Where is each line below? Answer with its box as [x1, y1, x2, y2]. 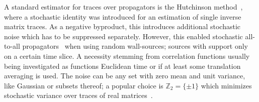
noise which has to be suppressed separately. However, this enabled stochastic [4, 31, 243, 41]
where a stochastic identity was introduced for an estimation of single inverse [4, 11, 241, 22]
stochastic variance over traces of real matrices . [4, 90, 153, 100]
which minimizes [201, 80, 252, 90]
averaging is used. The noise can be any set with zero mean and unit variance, [4, 70, 245, 81]
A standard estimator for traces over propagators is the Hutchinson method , [4, 2, 243, 12]
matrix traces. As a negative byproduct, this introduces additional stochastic [4, 21, 241, 32]
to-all [4, 41, 20, 51]
